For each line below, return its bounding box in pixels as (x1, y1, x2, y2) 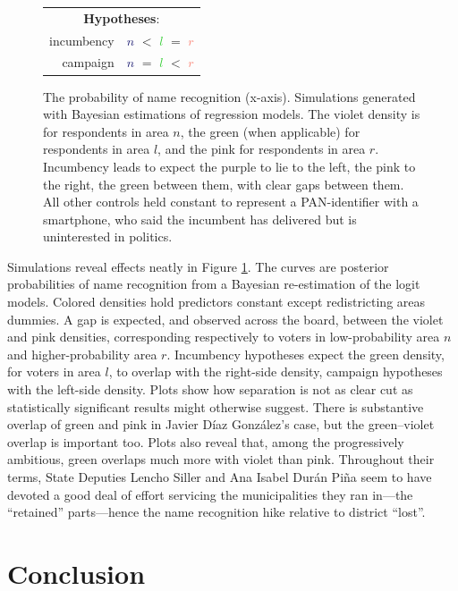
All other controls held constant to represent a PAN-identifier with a (43, 192, 419, 211)
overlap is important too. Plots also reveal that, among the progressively (7, 432, 404, 451)
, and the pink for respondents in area (157, 139, 366, 158)
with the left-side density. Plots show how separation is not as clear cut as (7, 380, 413, 399)
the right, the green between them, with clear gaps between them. (43, 174, 404, 193)
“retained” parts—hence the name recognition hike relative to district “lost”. (7, 502, 426, 521)
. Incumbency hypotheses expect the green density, (166, 344, 445, 363)
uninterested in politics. (43, 227, 173, 246)
